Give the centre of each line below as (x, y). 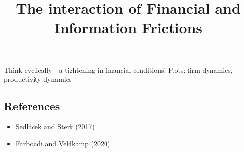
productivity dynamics (38, 79)
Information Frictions (128, 27)
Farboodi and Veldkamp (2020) (63, 143)
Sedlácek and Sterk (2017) (55, 126)
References (32, 106)
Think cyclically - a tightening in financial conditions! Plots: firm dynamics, (118, 69)
